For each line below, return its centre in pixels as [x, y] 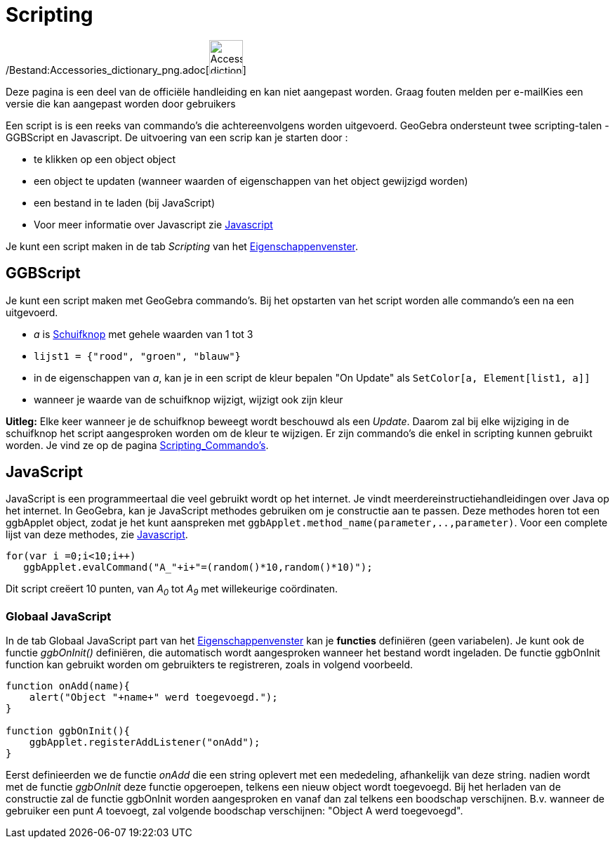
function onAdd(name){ [68, 686]
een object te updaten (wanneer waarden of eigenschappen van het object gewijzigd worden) [251, 181]
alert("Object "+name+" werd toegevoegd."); [153, 697]
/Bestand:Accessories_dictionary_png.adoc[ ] [126, 70]
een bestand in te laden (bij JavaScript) [125, 202]
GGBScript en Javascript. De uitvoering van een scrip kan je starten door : [177, 137]
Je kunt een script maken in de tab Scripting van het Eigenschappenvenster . [182, 246]
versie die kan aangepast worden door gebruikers [121, 103]
